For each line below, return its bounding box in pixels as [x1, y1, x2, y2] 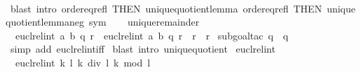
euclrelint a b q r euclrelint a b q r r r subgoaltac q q [15, 28, 289, 42]
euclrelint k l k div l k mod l [15, 55, 151, 69]
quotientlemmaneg [6, 15, 84, 29]
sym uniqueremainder [88, 15, 200, 29]
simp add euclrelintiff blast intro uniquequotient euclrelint [10, 42, 275, 56]
